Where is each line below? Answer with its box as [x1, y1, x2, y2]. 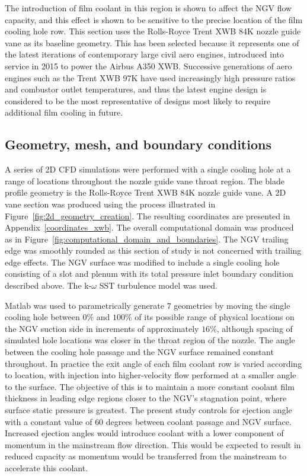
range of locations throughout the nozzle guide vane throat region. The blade [5, 174, 284, 187]
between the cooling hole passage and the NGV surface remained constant [5, 346, 274, 358]
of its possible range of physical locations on [135, 311, 295, 323]
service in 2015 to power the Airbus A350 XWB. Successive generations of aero [5, 59, 292, 72]
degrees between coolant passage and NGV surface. [105, 415, 292, 427]
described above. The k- [5, 279, 92, 292]
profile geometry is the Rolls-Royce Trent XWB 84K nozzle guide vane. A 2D [5, 186, 286, 199]
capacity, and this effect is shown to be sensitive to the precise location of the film [5, 13, 303, 25]
